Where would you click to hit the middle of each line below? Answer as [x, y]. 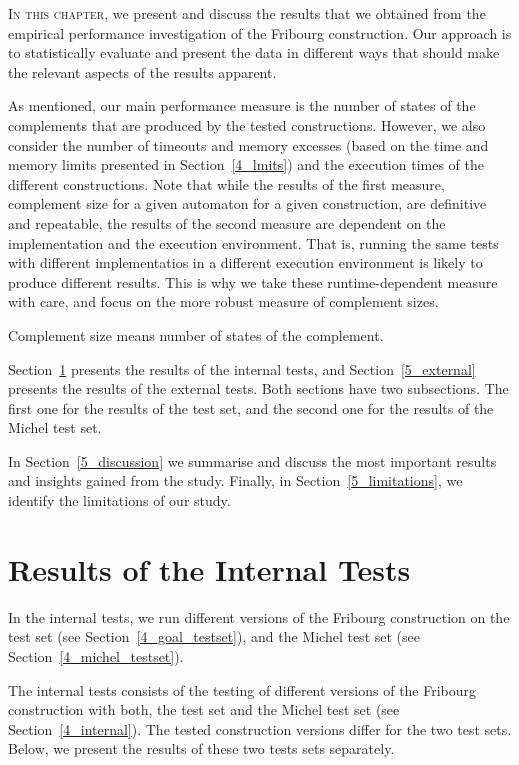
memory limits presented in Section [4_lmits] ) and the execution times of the [246, 164]
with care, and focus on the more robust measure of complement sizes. [223, 301]
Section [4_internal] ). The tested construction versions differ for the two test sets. [260, 728]
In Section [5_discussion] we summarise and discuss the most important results [252, 460]
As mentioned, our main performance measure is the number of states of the [242, 105]
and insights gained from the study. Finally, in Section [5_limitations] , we [235, 480]
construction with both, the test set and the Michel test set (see [204, 709]
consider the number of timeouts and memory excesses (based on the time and [248, 144]
